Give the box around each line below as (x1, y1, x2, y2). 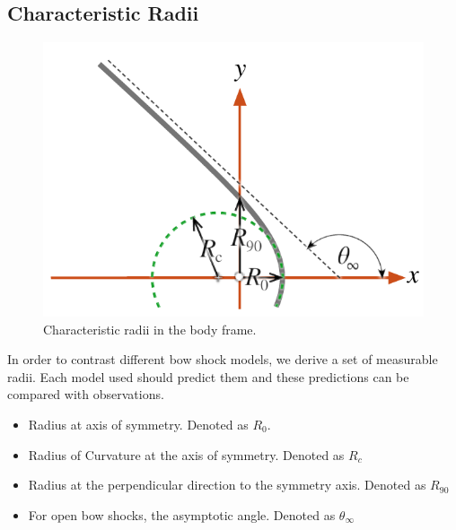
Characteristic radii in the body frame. (43, 319, 257, 338)
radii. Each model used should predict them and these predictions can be (7, 367, 409, 386)
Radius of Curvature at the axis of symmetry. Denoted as (28, 445, 345, 464)
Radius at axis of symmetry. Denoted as (28, 414, 249, 433)
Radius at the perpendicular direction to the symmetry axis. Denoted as (28, 475, 426, 494)
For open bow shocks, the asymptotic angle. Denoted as (28, 505, 336, 524)
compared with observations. (7, 385, 164, 404)
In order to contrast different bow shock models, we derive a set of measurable (7, 350, 438, 369)
